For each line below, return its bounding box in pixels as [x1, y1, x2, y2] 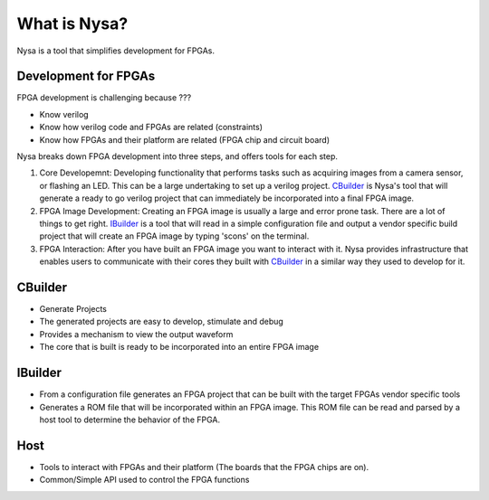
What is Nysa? [16, 14, 129, 33]
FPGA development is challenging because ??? [16, 92, 192, 103]
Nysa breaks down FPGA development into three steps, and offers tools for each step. [16, 151, 339, 162]
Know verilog [39, 108, 90, 119]
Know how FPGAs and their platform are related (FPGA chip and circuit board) [39, 134, 331, 145]
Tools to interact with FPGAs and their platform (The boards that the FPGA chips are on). [39, 461, 369, 472]
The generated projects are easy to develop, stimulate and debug [39, 316, 284, 327]
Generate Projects [39, 304, 108, 315]
